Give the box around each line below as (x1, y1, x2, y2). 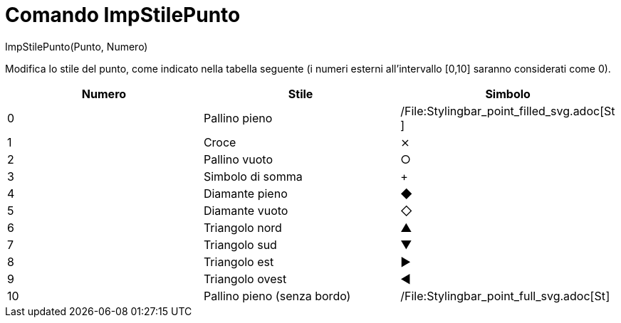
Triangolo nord (203, 220, 282, 235)
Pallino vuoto (203, 152, 273, 166)
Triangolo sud (203, 237, 277, 252)
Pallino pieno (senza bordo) (203, 288, 351, 303)
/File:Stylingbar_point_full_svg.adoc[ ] (400, 288, 610, 303)
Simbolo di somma (203, 169, 303, 184)
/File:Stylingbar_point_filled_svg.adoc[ (400, 103, 604, 118)
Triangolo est (203, 254, 274, 269)
